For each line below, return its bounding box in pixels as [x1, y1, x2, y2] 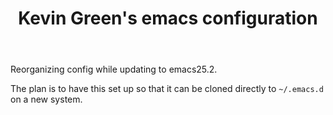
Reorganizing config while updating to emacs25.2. [10, 63, 218, 76]
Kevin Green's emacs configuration [18, 7, 318, 30]
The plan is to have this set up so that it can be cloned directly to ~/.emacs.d [10, 83, 324, 95]
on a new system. [10, 93, 83, 106]
